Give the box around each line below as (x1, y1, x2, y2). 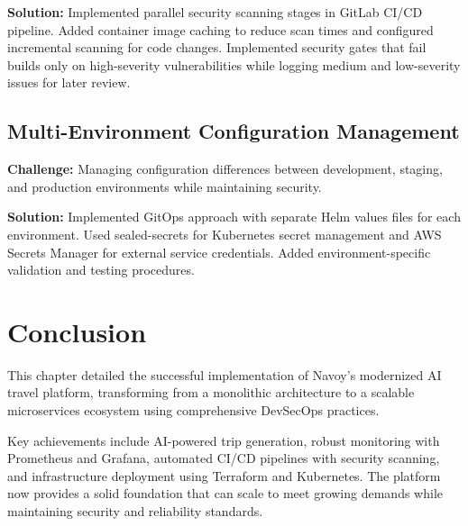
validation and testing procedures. (7, 260, 195, 279)
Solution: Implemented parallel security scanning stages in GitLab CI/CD (7, 3, 423, 21)
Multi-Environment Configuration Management (7, 117, 460, 145)
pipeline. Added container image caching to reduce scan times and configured (7, 20, 434, 39)
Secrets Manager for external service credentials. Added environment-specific (7, 242, 431, 261)
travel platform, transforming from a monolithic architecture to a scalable (7, 383, 415, 402)
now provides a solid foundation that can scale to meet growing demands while (7, 484, 443, 503)
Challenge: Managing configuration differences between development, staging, (7, 159, 443, 178)
